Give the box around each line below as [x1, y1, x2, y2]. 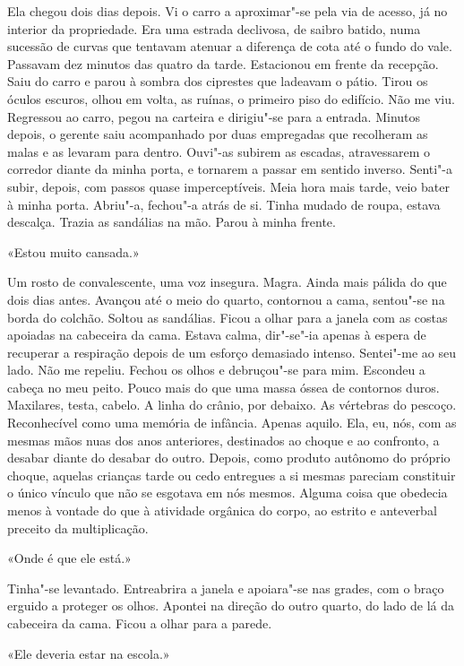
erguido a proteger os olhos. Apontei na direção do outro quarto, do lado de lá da [7, 596, 454, 615]
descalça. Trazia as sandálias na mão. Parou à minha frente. [7, 212, 336, 231]
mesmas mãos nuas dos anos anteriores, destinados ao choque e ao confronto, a [7, 430, 440, 449]
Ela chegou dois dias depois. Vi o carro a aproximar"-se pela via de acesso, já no [7, 2, 448, 20]
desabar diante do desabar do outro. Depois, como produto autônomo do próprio [7, 448, 451, 467]
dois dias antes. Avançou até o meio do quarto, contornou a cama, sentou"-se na [7, 290, 445, 308]
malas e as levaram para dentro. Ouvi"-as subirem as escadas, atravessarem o [7, 142, 430, 160]
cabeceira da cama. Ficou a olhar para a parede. [7, 614, 272, 632]
